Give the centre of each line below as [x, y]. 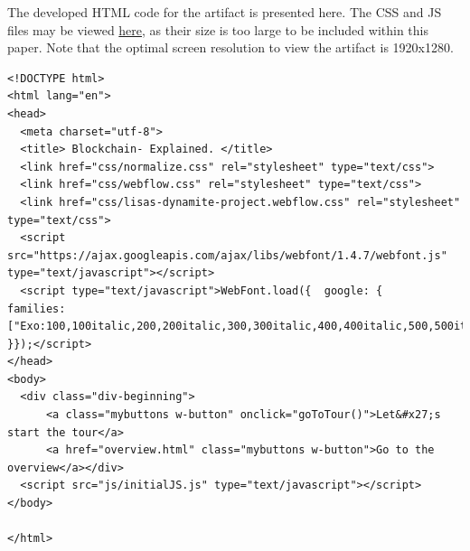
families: [37, 308]
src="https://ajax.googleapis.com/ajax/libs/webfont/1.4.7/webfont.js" [227, 255]
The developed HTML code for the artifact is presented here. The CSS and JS [225, 12]
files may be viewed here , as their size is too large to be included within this [218, 29]
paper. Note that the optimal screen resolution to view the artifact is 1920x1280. [230, 47]
